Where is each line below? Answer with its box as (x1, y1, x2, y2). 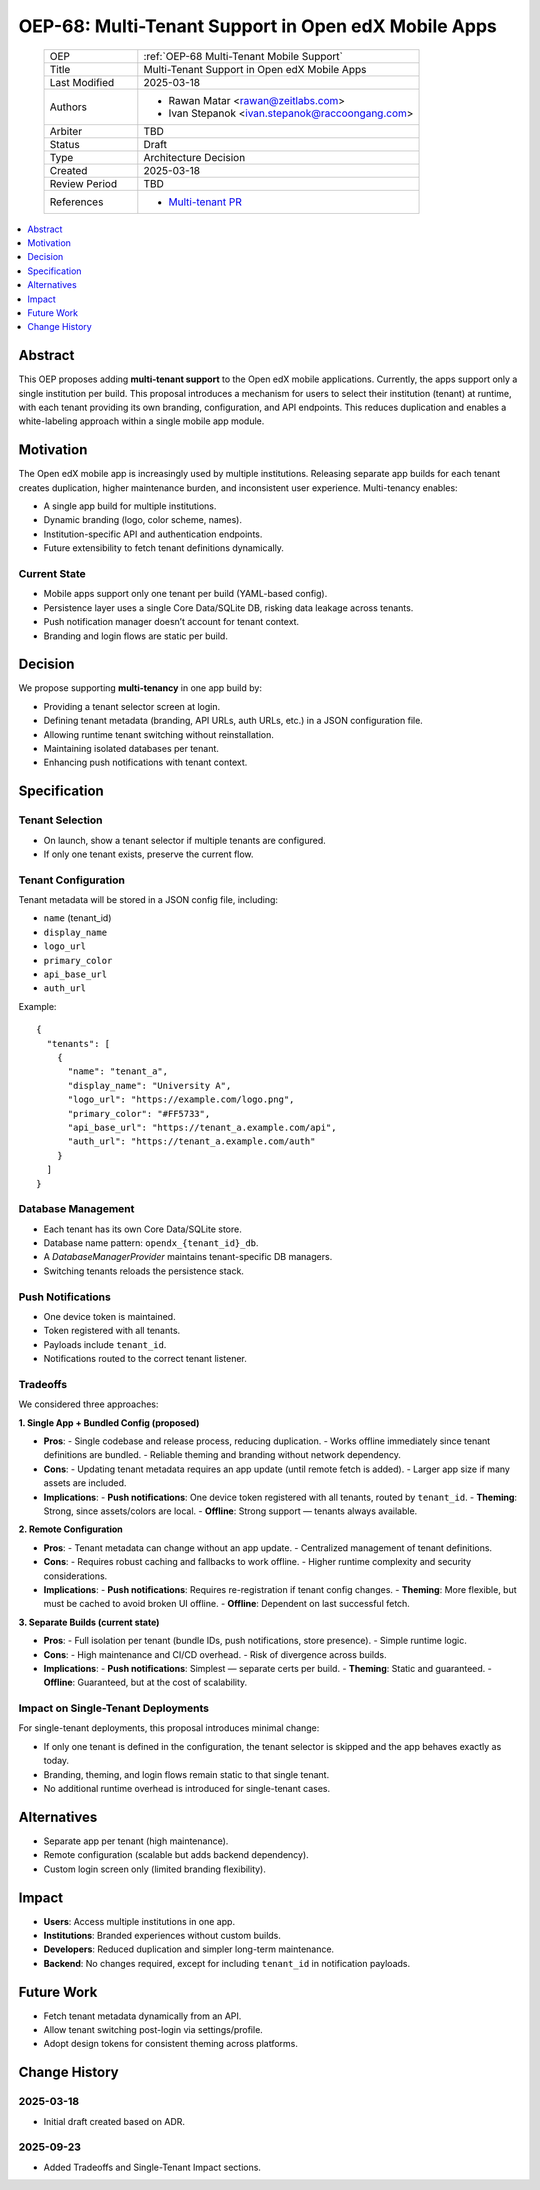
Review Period (49, 176, 118, 190)
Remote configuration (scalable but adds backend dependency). (43, 1849, 309, 1861)
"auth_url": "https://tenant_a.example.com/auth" (67, 1136, 316, 1147)
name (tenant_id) (43, 912, 112, 924)
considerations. (43, 1570, 108, 1582)
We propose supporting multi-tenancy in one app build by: (18, 682, 262, 694)
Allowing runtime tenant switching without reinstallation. (43, 728, 275, 740)
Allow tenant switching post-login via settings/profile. (43, 2024, 264, 2036)
